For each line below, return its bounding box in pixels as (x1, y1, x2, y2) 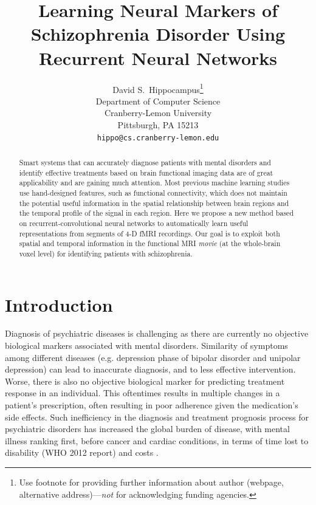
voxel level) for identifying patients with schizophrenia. (19, 248, 193, 258)
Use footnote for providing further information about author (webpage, (19, 476, 284, 489)
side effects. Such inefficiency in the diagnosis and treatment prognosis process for (5, 410, 309, 423)
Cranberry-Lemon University (104, 106, 212, 119)
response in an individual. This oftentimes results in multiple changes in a (5, 386, 280, 399)
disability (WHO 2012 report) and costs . (5, 446, 159, 459)
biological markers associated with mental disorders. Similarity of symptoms (5, 339, 288, 352)
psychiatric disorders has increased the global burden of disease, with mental (5, 422, 290, 435)
